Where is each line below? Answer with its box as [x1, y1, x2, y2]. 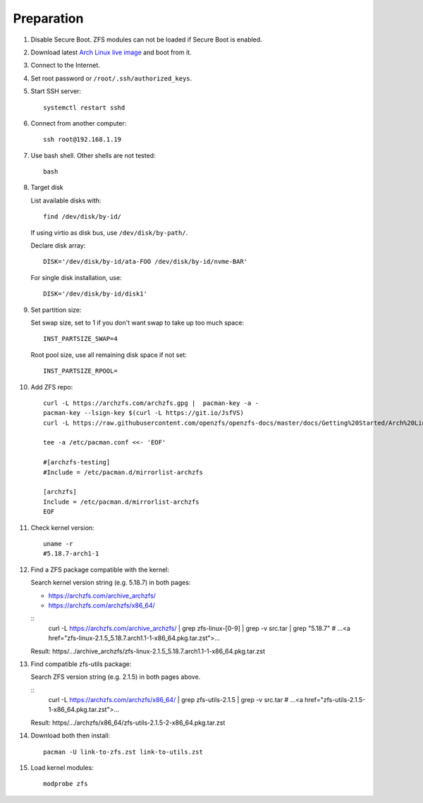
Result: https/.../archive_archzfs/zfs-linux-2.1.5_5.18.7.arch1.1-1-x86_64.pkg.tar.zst [30, 646, 266, 656]
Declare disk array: [30, 241, 86, 250]
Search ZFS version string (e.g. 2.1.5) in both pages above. [30, 672, 201, 681]
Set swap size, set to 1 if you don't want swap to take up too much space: [30, 318, 245, 327]
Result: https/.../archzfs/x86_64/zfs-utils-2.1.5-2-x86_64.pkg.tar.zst [30, 718, 226, 727]
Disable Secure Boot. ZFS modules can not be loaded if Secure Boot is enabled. [30, 35, 262, 44]
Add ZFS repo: [30, 382, 73, 391]
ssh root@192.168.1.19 [43, 135, 122, 144]
